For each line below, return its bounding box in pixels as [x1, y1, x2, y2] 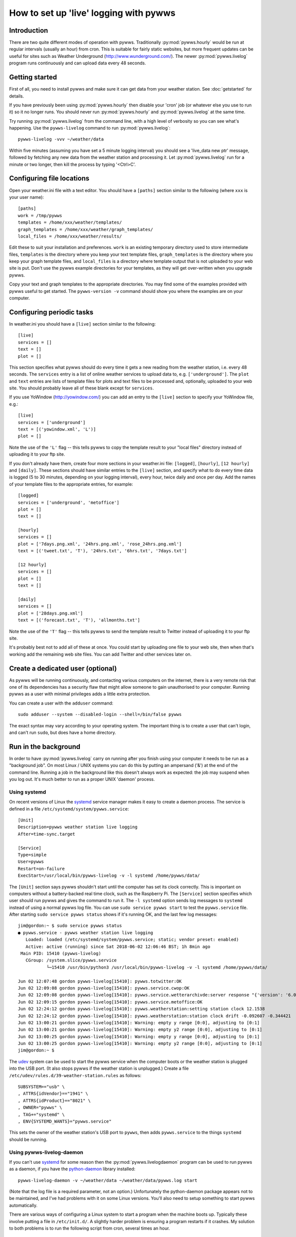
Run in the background [9, 742, 81, 751]
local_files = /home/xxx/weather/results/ [18, 233, 122, 239]
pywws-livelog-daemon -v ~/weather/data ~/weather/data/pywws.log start [18, 1178, 197, 1183]
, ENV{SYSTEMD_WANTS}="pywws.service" [18, 1119, 112, 1124]
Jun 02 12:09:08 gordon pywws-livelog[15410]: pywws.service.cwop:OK [18, 985, 190, 991]
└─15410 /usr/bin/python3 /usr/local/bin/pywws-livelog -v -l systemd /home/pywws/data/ [46, 964, 268, 970]
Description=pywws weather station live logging [18, 824, 138, 830]
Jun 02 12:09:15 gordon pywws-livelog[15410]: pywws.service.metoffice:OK [18, 999, 203, 1004]
